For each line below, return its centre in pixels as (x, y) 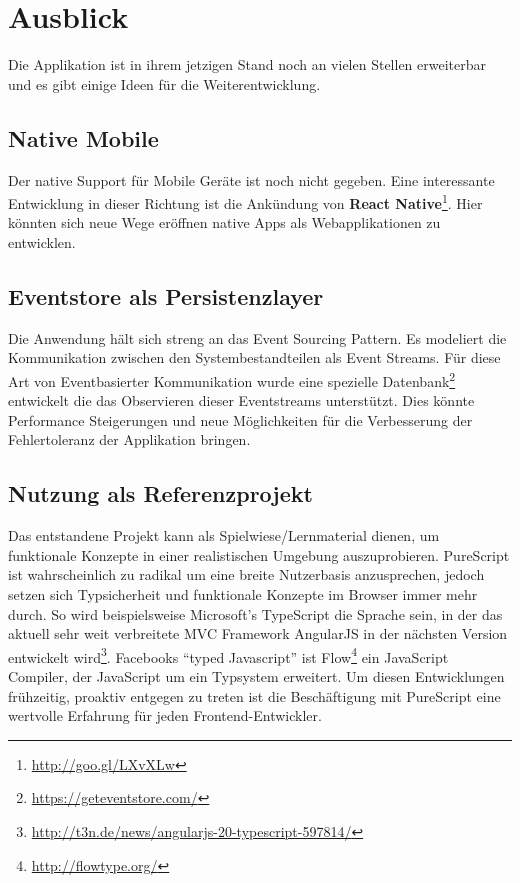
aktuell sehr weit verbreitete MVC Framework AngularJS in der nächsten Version (258, 633)
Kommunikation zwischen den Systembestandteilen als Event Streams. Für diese (254, 357)
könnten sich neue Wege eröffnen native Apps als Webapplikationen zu (224, 222)
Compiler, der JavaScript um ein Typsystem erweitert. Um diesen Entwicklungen (256, 675)
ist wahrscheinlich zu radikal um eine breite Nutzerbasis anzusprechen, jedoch (246, 574)
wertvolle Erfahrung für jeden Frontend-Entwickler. (165, 715)
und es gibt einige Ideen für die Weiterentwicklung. (164, 83)
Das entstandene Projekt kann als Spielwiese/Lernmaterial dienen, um (224, 535)
